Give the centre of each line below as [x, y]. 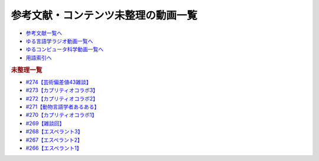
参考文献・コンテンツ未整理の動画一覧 [104, 15]
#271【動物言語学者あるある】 [63, 107]
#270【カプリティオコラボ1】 [61, 115]
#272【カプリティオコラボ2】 [62, 98]
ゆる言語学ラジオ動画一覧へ [59, 41]
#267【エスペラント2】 [54, 140]
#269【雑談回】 [45, 123]
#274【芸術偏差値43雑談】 [58, 82]
